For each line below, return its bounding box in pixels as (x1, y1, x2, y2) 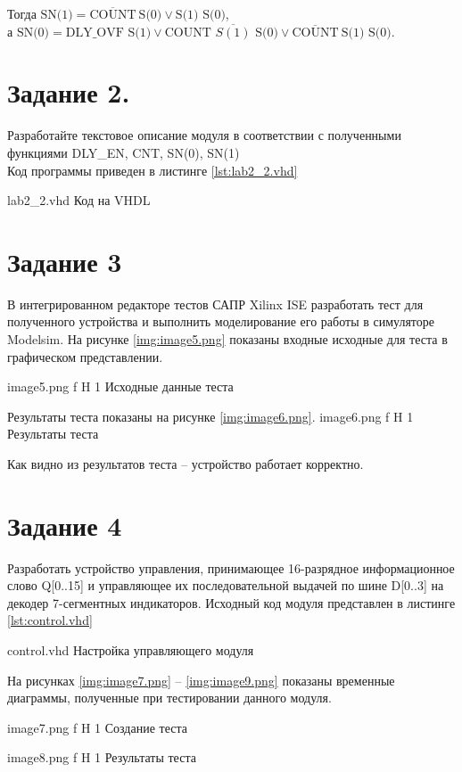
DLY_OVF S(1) (65, 26, 152, 39)
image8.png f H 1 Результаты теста (7, 748, 196, 767)
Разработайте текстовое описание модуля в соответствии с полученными (7, 126, 401, 144)
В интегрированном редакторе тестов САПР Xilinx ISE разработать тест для (7, 294, 424, 313)
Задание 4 (7, 506, 122, 543)
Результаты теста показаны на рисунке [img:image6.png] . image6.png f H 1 (7, 407, 414, 425)
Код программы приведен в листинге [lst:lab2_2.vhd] (7, 160, 298, 179)
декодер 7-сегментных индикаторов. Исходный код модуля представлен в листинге (7, 593, 456, 612)
